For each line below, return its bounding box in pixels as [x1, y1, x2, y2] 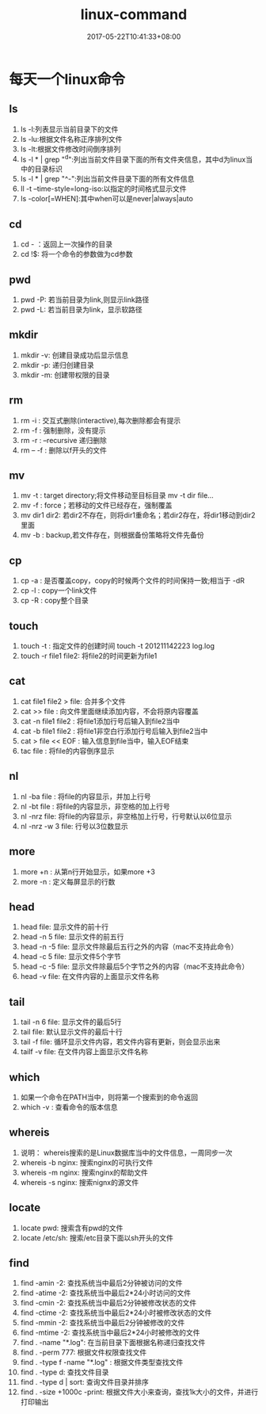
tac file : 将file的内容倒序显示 [20, 746, 115, 755]
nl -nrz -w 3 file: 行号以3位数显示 [20, 821, 129, 831]
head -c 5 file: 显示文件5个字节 [20, 952, 121, 961]
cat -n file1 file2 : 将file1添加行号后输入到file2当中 [20, 716, 180, 726]
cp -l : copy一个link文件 [20, 586, 97, 595]
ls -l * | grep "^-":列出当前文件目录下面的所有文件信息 [20, 174, 195, 184]
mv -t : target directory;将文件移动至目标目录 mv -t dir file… [20, 491, 215, 500]
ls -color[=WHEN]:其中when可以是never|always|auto [20, 194, 193, 204]
